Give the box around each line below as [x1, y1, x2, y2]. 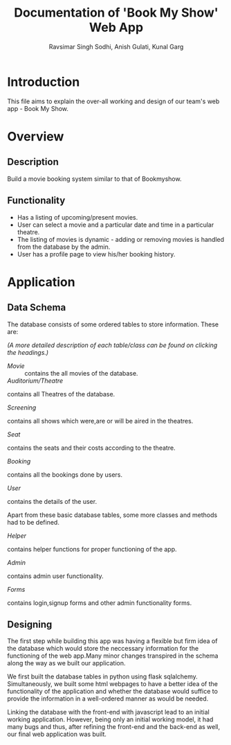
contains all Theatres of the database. [7, 389, 115, 398]
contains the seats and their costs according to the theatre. [7, 444, 176, 452]
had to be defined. [7, 518, 60, 526]
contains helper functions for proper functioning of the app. [7, 545, 178, 553]
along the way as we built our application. [7, 659, 126, 667]
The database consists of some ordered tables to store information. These [7, 320, 219, 328]
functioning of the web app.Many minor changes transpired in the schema [7, 651, 219, 660]
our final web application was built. [7, 730, 107, 739]
